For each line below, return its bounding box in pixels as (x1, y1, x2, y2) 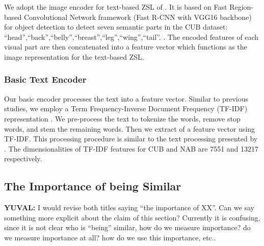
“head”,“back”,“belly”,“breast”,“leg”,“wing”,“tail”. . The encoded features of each (4, 31, 259, 42)
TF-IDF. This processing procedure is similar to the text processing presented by (4, 133, 258, 144)
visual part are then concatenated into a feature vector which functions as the (4, 41, 247, 52)
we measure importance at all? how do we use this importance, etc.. (4, 232, 216, 242)
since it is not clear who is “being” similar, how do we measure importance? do (4, 222, 251, 233)
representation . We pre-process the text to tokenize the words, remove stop (4, 113, 241, 124)
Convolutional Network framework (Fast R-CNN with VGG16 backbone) (23, 11, 252, 22)
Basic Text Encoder (4, 73, 87, 86)
